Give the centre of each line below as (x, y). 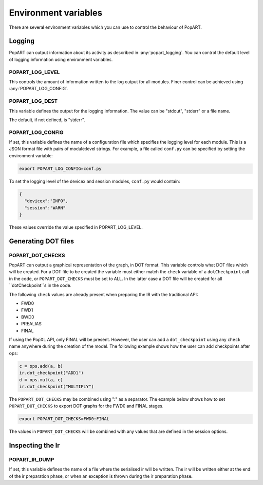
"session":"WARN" (45, 208)
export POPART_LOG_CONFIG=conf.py (60, 168)
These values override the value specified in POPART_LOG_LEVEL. (76, 227)
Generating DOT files (41, 241)
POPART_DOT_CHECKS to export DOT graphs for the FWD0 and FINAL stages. (86, 406)
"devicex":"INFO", (46, 201)
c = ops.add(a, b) (41, 366)
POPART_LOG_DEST (33, 101)
